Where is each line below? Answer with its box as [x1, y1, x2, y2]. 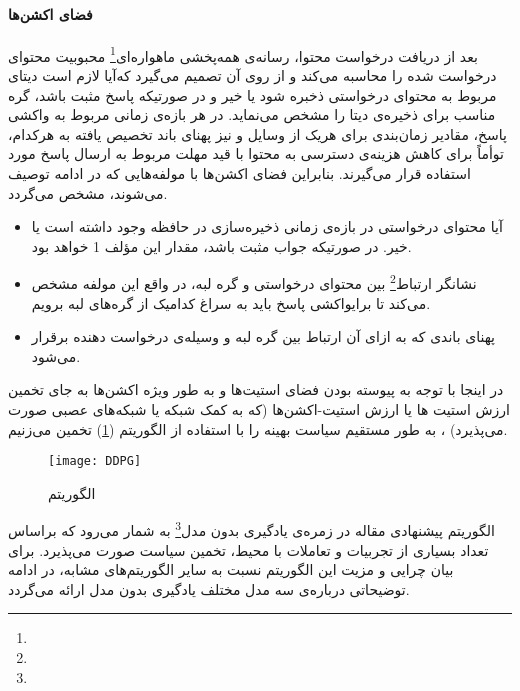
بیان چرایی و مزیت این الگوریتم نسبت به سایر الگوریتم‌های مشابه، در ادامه [8, 559, 454, 580]
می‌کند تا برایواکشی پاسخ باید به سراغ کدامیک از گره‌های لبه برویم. [31, 292, 431, 313]
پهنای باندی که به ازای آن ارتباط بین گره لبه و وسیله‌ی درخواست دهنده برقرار [31, 326, 495, 347]
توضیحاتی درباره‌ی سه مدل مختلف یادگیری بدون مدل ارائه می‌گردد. [8, 578, 410, 599]
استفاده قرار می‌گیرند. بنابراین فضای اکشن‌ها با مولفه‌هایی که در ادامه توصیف [8, 163, 471, 184]
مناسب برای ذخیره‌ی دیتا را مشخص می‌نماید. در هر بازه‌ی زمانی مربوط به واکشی [8, 104, 496, 125]
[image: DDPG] [48, 454, 142, 469]
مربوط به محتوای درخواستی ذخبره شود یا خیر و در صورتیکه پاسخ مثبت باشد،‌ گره [8, 84, 497, 105]
